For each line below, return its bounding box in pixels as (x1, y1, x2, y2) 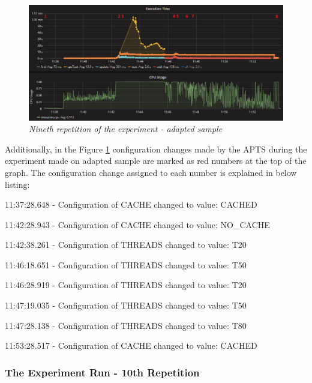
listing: (5, 178, 30, 190)
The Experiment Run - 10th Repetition (5, 364, 200, 379)
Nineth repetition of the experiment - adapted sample (29, 122, 223, 135)
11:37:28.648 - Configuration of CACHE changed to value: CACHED (5, 198, 257, 211)
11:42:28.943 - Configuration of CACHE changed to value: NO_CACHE (5, 218, 270, 231)
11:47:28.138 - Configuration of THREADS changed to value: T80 (5, 319, 247, 331)
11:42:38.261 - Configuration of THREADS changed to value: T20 (5, 238, 247, 251)
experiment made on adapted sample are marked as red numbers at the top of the (5, 154, 307, 167)
